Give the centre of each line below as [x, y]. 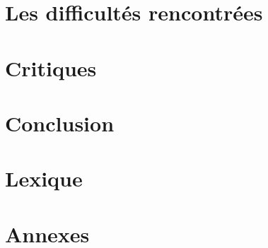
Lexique [44, 178]
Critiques [51, 67]
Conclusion [60, 123]
